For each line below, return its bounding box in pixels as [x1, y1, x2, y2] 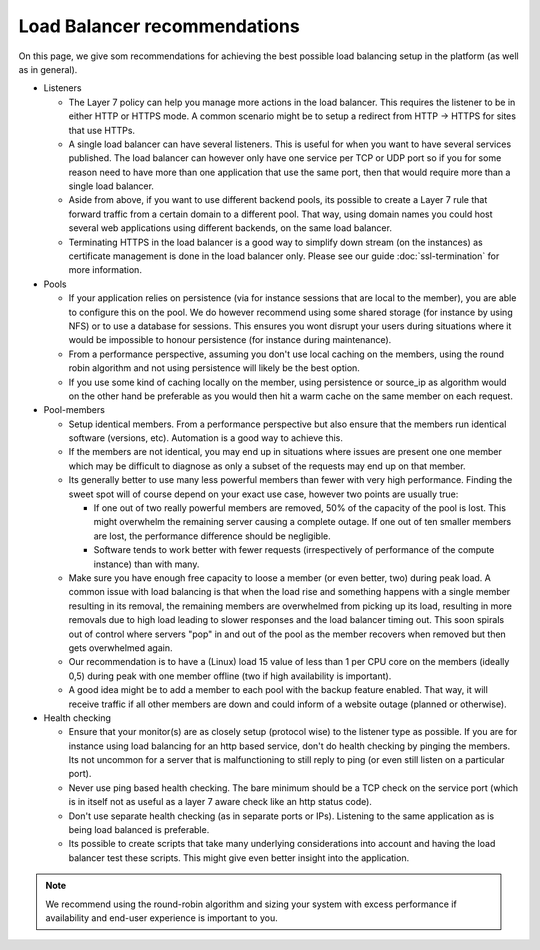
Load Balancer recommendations [18, 15, 300, 37]
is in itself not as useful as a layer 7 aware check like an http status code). [68, 796, 372, 808]
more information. [68, 264, 142, 276]
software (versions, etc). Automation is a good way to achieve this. [68, 432, 344, 444]
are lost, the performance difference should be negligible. [93, 530, 332, 542]
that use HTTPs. [68, 124, 135, 136]
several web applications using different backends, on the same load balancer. [68, 222, 392, 234]
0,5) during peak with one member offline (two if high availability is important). [68, 670, 392, 682]
